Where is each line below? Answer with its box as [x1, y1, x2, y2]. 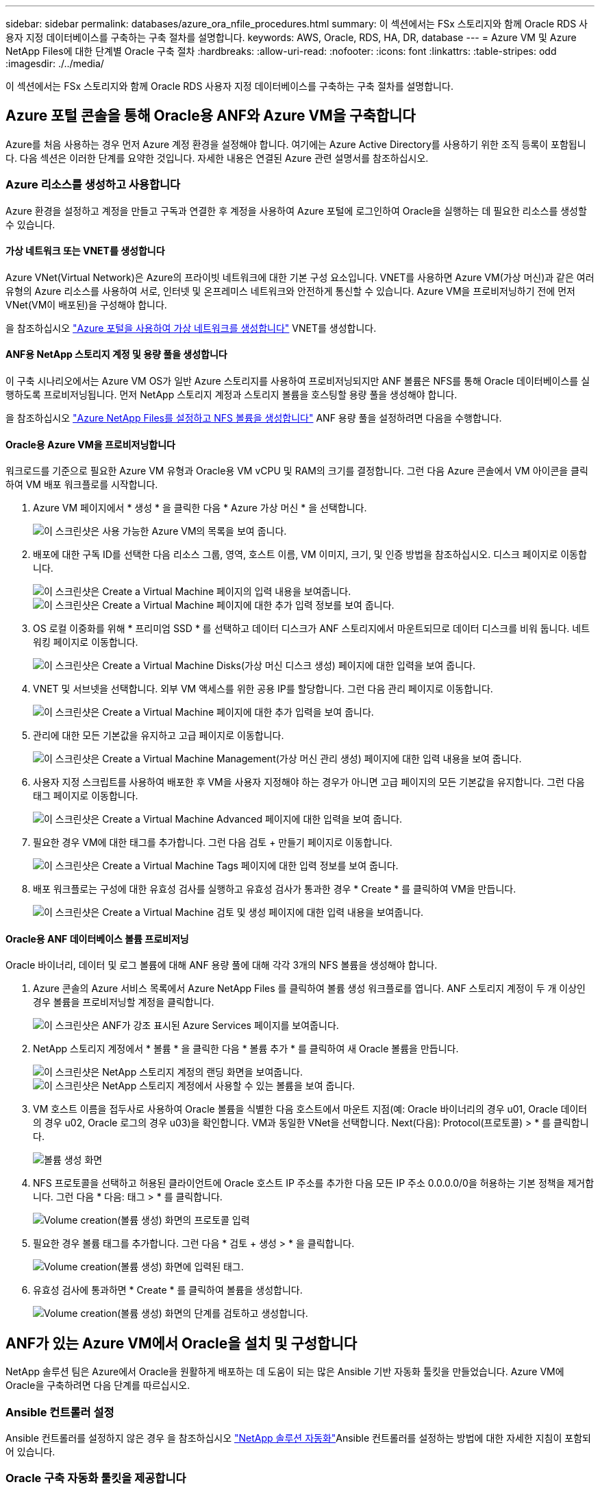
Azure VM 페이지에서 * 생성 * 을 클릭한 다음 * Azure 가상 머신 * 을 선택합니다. [33, 502, 367, 514]
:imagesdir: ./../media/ [5, 58, 104, 69]
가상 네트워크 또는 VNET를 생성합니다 [5, 245, 165, 257]
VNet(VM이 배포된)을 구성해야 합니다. [5, 298, 167, 311]
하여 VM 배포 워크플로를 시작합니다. [5, 479, 158, 491]
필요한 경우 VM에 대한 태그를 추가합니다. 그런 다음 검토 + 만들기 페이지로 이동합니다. [33, 836, 392, 849]
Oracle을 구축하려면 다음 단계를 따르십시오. [5, 1379, 190, 1392]
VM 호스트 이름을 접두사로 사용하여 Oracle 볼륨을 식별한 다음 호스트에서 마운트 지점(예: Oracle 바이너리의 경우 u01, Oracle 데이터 [33, 1103, 588, 1115]
